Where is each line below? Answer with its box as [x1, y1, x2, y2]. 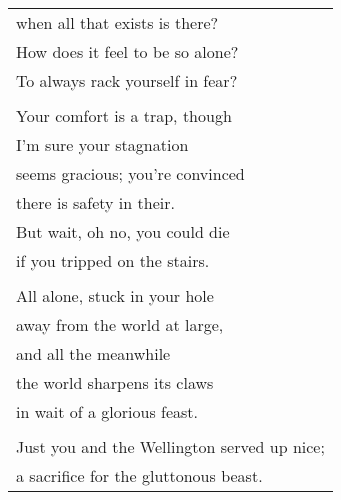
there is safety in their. [16, 191, 175, 214]
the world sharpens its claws [16, 371, 214, 394]
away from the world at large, [16, 313, 224, 336]
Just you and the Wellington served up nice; [16, 435, 325, 458]
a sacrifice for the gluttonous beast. [16, 464, 263, 487]
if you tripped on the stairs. [16, 249, 210, 272]
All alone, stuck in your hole [16, 284, 214, 307]
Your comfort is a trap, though [16, 104, 232, 127]
